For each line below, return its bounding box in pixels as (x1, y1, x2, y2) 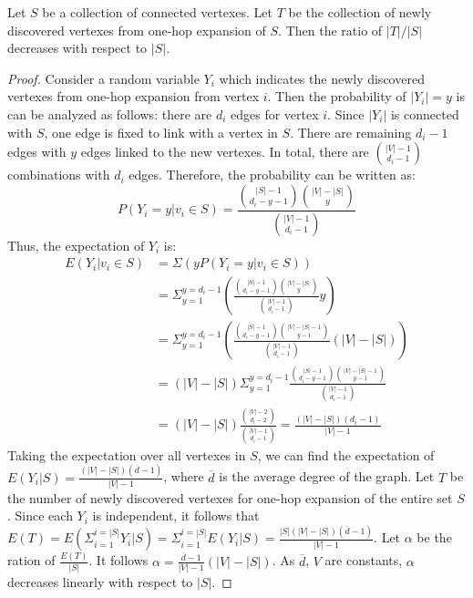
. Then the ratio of (278, 20, 383, 39)
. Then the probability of (267, 87, 406, 106)
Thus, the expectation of (7, 235, 145, 254)
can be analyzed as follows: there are (7, 104, 212, 123)
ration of (7, 551, 56, 570)
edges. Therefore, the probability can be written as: (129, 165, 416, 184)
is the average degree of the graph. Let (219, 467, 435, 486)
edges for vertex (230, 104, 319, 123)
